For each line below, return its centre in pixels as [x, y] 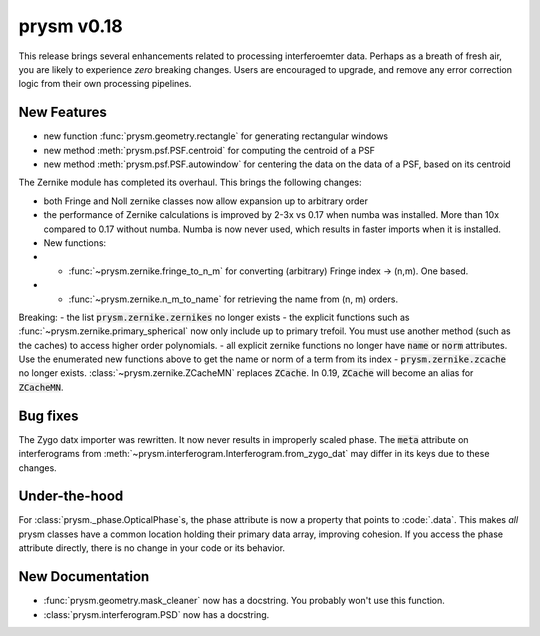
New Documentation [84, 576]
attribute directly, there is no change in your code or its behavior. [151, 548]
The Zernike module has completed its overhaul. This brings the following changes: [190, 182]
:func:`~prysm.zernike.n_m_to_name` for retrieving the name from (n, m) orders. [233, 299]
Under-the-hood [71, 496]
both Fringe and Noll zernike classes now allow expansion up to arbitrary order [206, 201]
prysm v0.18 [71, 26]
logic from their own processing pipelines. [105, 84]
